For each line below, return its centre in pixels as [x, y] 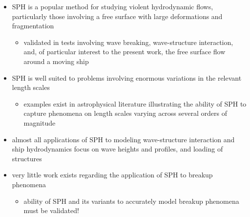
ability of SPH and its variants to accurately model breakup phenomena [131, 201]
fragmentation [33, 26]
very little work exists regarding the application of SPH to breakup [112, 175]
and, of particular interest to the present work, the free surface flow [125, 52]
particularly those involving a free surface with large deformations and [117, 16]
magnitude [40, 122]
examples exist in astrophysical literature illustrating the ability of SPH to [135, 103]
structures [27, 158]
